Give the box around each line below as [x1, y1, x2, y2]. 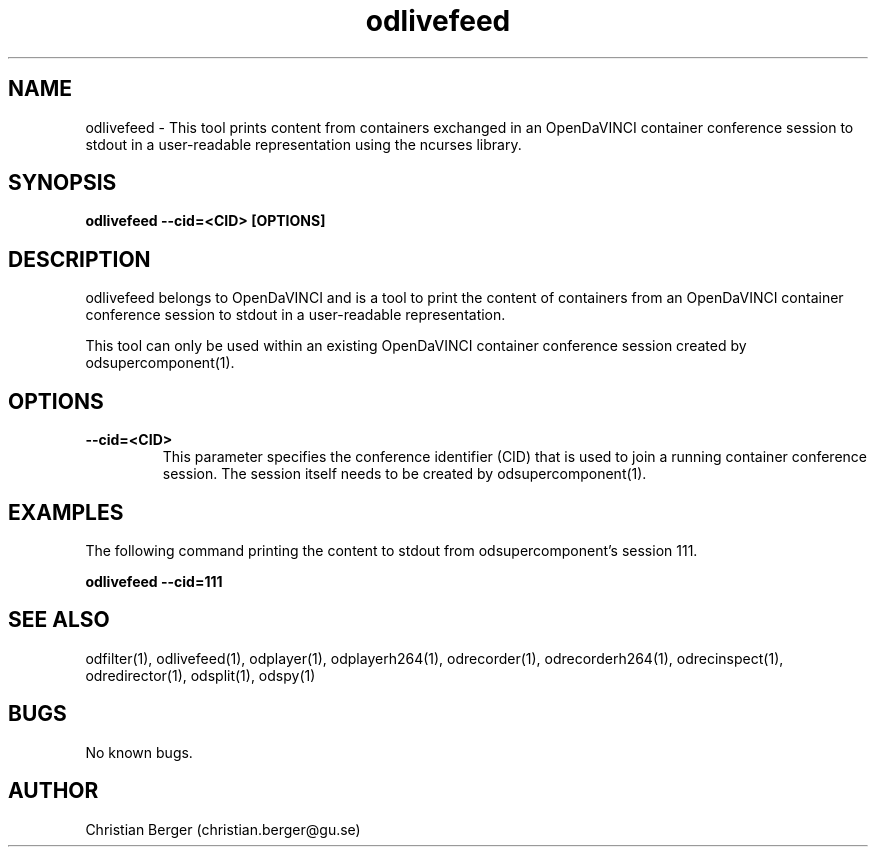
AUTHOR [8, 778, 99, 804]
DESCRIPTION [8, 246, 151, 272]
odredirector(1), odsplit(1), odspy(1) [85, 666, 316, 684]
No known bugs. [85, 743, 193, 761]
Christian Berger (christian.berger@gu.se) [85, 820, 361, 838]
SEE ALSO [8, 607, 110, 633]
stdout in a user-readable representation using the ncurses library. [85, 135, 522, 153]
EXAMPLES [8, 499, 124, 525]
